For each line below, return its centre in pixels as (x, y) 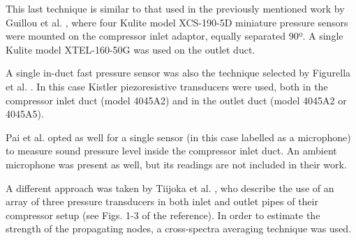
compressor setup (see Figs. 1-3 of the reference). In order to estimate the (163, 215)
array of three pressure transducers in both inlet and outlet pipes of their (162, 201)
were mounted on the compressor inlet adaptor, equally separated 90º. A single (175, 36)
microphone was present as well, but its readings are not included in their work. (176, 164)
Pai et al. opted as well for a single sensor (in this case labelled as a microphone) (178, 137)
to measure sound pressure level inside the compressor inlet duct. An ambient (171, 151)
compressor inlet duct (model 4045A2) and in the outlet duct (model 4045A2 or (176, 100)
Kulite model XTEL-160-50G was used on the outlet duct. (131, 49)
